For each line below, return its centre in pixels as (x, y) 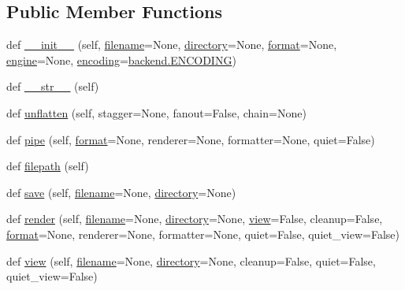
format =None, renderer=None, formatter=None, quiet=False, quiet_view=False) (203, 234)
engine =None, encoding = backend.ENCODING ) (121, 59)
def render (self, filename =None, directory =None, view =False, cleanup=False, (195, 219)
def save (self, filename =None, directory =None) (121, 192)
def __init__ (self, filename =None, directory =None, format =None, (172, 45)
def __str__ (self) (53, 86)
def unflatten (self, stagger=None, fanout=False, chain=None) (156, 112)
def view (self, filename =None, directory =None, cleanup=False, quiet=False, (191, 260)
